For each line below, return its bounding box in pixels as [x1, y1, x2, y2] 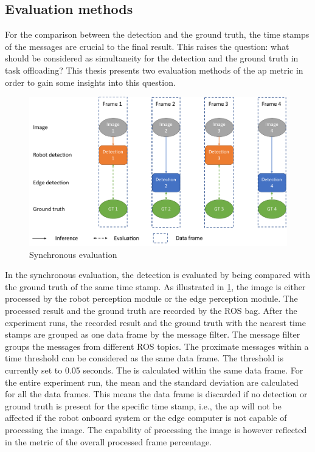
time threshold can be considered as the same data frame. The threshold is [5, 352, 283, 364]
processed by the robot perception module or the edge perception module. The [5, 292, 298, 305]
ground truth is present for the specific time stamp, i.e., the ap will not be [5, 399, 282, 412]
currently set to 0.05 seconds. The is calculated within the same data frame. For [5, 364, 303, 377]
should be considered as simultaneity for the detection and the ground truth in [5, 52, 299, 64]
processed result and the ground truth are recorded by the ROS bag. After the [5, 304, 297, 317]
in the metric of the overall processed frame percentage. [5, 435, 212, 448]
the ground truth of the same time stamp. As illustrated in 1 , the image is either [5, 280, 306, 293]
